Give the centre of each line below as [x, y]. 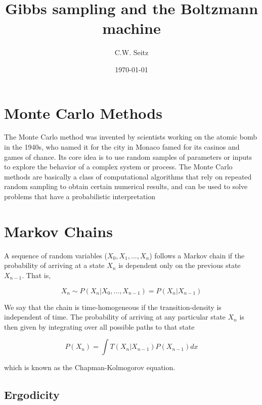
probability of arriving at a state [54, 265]
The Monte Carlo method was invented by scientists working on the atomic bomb [131, 137]
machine [132, 28]
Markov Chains [58, 231]
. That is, [36, 275]
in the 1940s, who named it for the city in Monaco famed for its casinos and [122, 147]
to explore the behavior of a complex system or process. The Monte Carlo [118, 167]
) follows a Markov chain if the [197, 255]
